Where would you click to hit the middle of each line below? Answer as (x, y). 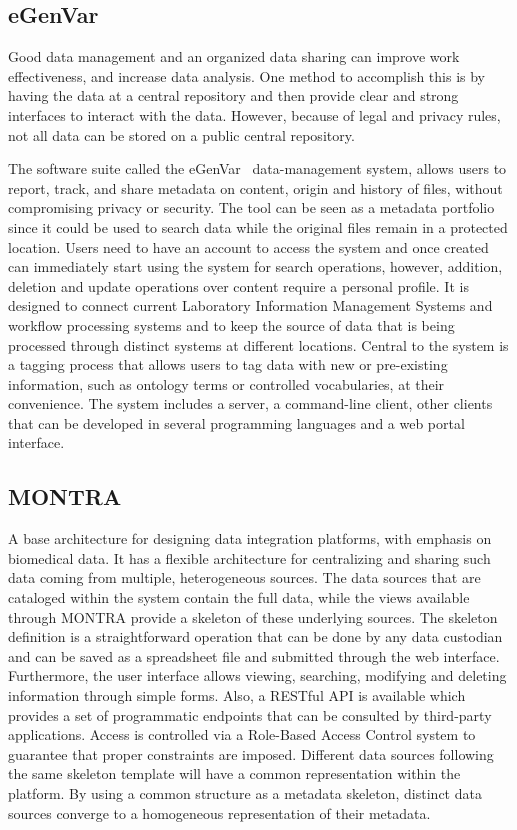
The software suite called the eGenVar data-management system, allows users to (257, 168)
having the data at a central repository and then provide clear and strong (233, 95)
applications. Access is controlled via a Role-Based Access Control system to (242, 734)
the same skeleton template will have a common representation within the (234, 773)
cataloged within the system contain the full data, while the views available (239, 597)
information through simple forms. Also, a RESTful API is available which (237, 695)
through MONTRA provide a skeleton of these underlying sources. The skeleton (253, 616)
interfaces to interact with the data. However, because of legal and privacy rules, (254, 114)
